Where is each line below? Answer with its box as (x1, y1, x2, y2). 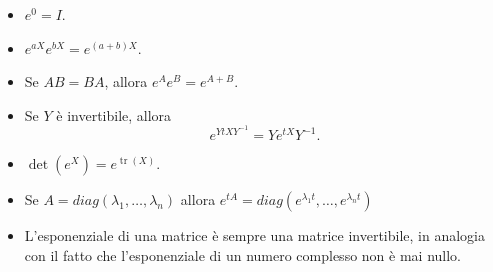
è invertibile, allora (56, 104, 172, 125)
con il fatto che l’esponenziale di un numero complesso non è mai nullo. (24, 244, 461, 265)
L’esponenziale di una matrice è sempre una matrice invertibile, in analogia (24, 225, 485, 246)
